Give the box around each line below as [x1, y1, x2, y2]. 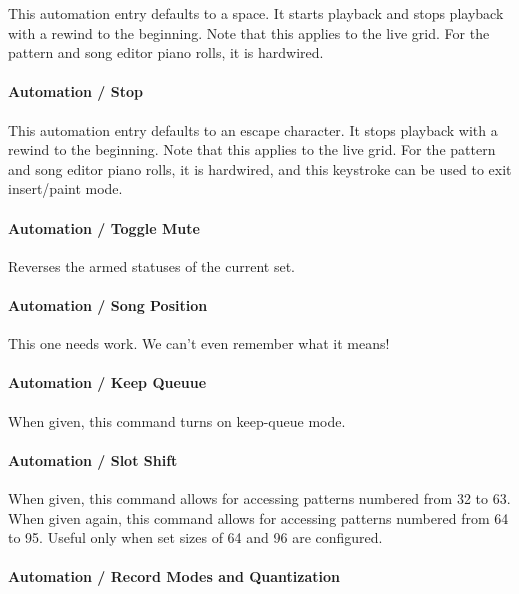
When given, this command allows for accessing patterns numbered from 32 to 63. [8, 487, 511, 508]
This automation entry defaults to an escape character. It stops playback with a [8, 119, 498, 140]
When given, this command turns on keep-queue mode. [8, 410, 346, 431]
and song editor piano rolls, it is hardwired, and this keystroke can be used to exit [8, 158, 512, 179]
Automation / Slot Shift [8, 449, 178, 470]
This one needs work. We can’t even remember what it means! [8, 333, 390, 354]
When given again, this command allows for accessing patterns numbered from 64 [8, 507, 509, 528]
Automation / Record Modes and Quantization [8, 566, 341, 587]
